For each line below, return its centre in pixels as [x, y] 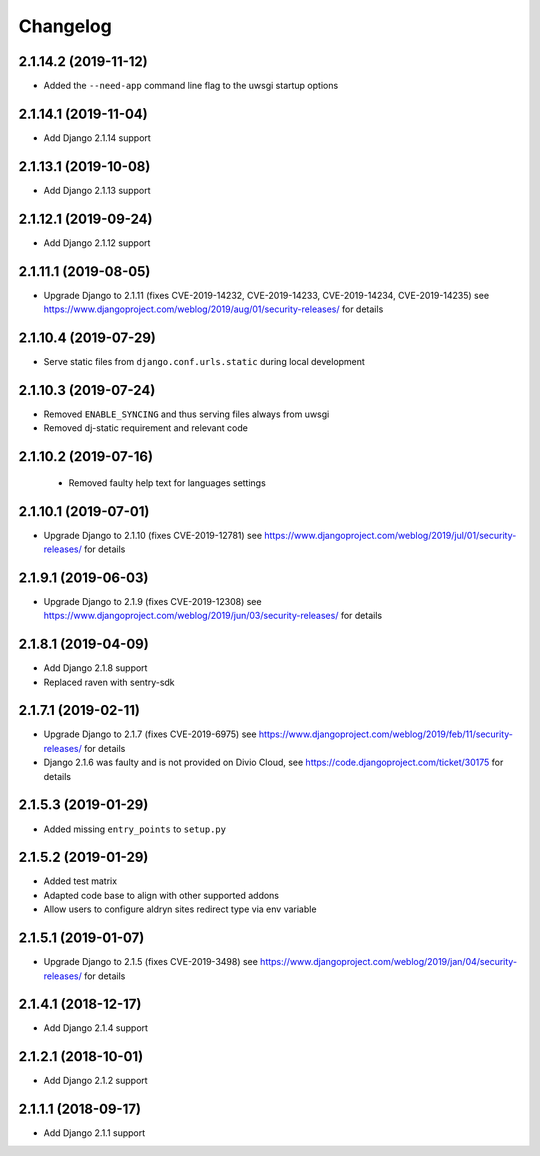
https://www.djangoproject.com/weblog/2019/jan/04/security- [389, 962]
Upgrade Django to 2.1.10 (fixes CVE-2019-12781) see [153, 535]
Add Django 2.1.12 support [97, 242]
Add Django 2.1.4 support [96, 1028]
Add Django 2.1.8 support [95, 668]
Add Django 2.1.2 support [96, 1081]
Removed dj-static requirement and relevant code [146, 428]
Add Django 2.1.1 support [94, 1133]
